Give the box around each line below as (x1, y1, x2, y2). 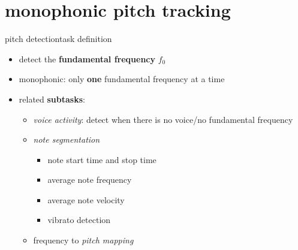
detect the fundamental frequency (19, 52, 156, 65)
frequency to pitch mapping (33, 234, 134, 246)
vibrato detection (47, 213, 111, 226)
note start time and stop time (47, 153, 156, 165)
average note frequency (47, 173, 132, 186)
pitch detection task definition (5, 32, 112, 45)
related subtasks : (19, 92, 85, 105)
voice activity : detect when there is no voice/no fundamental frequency (33, 113, 293, 125)
